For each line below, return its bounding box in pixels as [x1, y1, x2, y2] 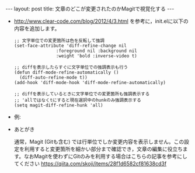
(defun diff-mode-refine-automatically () [13, 70, 119, 75]
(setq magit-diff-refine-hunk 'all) [13, 102, 103, 108]
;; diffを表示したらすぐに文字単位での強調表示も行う [13, 64, 128, 70]
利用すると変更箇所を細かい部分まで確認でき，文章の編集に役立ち [24, 146, 183, 153]
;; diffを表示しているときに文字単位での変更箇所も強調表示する [13, 91, 150, 97]
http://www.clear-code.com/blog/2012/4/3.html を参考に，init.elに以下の [13, 18, 189, 25]
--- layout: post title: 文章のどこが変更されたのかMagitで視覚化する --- [5, 5, 175, 12]
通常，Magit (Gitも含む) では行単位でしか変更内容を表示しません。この [13, 139, 184, 145]
